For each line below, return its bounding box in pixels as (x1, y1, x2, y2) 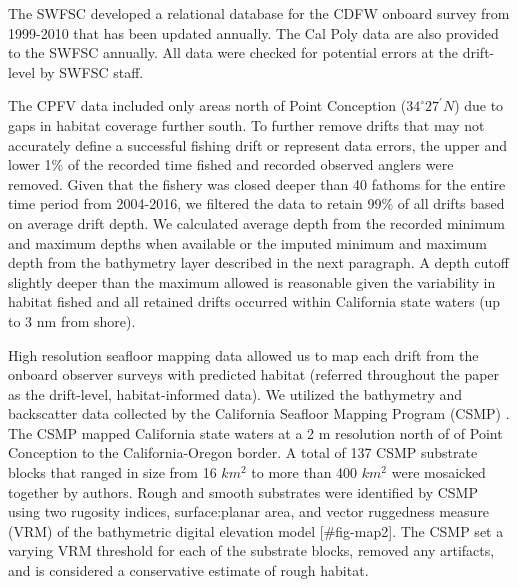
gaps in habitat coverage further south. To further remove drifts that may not (8, 114, 485, 135)
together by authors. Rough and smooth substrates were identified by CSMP (8, 481, 478, 502)
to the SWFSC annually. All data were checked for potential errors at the (8, 42, 459, 63)
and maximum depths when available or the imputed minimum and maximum (8, 232, 487, 253)
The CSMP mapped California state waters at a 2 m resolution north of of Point (8, 422, 503, 443)
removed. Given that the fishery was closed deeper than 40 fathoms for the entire (8, 173, 506, 194)
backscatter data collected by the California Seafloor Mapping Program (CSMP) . (8, 403, 510, 424)
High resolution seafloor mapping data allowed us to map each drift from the (8, 344, 479, 365)
